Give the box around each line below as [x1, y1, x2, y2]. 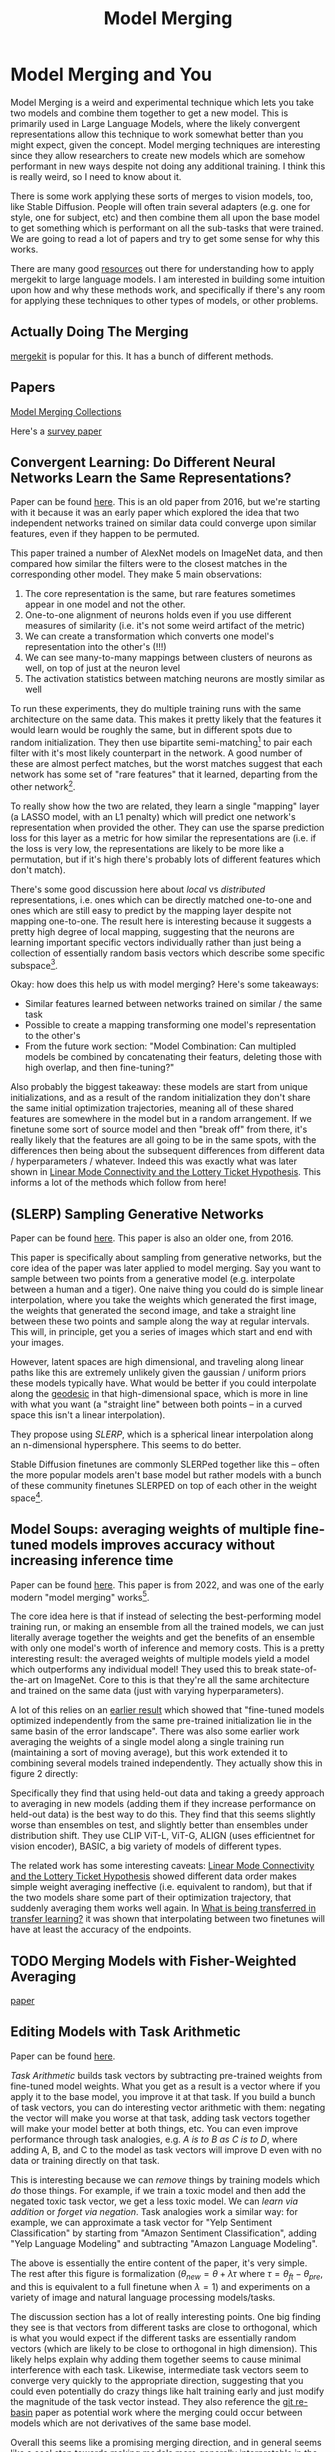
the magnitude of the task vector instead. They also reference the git [10, 2395, 294, 2407]
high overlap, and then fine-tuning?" [24, 1062, 175, 1074]
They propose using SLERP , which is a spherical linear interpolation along [10, 1428, 314, 1441]
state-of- [279, 1663, 318, 1676]
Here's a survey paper [10, 425, 102, 437]
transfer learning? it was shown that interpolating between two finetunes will [10, 1913, 326, 1925]
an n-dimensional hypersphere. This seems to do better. [10, 1439, 242, 1451]
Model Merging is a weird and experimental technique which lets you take [10, 96, 315, 108]
